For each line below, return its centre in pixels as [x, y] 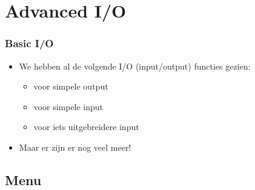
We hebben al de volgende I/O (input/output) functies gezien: [135, 66]
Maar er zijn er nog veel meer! [75, 147]
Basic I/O [29, 43]
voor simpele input [68, 106]
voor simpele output [71, 86]
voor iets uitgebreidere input [86, 127]
